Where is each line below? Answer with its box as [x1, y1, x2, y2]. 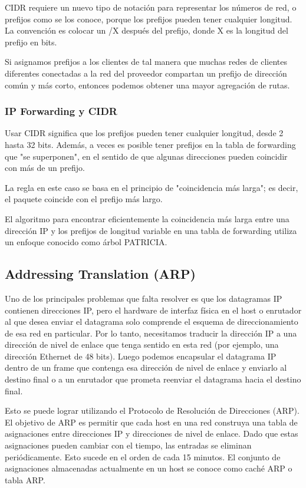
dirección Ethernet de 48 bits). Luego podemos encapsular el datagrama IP [5, 349, 277, 362]
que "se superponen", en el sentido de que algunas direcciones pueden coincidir [5, 150, 288, 162]
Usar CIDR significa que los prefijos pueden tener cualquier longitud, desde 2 [5, 127, 284, 139]
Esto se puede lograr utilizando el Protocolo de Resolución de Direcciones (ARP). [5, 404, 300, 417]
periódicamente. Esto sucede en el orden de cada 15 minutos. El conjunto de [5, 450, 281, 463]
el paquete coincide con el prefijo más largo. [5, 193, 163, 205]
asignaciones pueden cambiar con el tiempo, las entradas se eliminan [5, 439, 252, 451]
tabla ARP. [5, 473, 45, 486]
